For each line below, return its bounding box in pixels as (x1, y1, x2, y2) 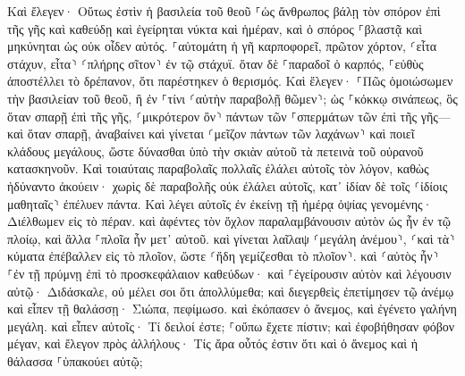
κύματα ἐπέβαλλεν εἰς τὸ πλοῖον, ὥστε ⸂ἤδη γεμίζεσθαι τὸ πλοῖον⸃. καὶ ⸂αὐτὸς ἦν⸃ (7, 246, 439, 265)
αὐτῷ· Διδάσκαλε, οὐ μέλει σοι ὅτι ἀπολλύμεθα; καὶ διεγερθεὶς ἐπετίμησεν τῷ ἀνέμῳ (7, 281, 454, 300)
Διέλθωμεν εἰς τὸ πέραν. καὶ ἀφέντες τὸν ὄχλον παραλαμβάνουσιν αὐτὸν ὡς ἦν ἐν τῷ (7, 212, 452, 230)
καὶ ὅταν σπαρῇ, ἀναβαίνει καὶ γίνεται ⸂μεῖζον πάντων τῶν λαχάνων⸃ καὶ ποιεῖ (7, 124, 415, 143)
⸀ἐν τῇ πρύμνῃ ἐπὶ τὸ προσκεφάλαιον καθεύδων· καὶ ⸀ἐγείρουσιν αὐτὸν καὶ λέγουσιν (7, 263, 452, 282)
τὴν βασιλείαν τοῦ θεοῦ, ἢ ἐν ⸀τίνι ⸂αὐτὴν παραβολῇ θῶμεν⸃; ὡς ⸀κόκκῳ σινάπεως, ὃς (7, 88, 458, 107)
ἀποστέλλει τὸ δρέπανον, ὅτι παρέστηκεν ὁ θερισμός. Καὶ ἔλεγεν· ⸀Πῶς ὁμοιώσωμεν (7, 71, 453, 90)
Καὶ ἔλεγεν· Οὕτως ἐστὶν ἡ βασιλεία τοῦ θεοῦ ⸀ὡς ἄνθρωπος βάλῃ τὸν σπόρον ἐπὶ (7, 2, 441, 20)
